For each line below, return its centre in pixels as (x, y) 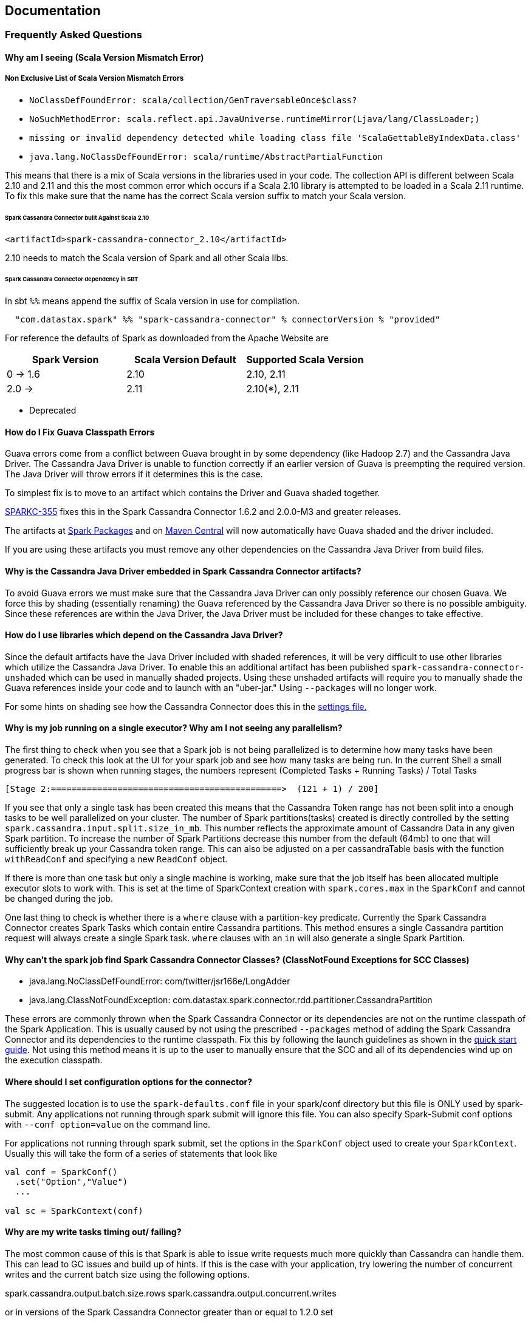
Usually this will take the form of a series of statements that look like (141, 1153)
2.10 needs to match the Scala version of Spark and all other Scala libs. (147, 257)
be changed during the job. (59, 899)
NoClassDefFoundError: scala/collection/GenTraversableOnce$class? (193, 100)
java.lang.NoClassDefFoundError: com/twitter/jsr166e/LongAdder (160, 981)
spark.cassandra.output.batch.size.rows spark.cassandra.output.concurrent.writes (171, 1293)
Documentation (53, 11)
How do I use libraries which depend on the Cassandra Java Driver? (144, 635)
